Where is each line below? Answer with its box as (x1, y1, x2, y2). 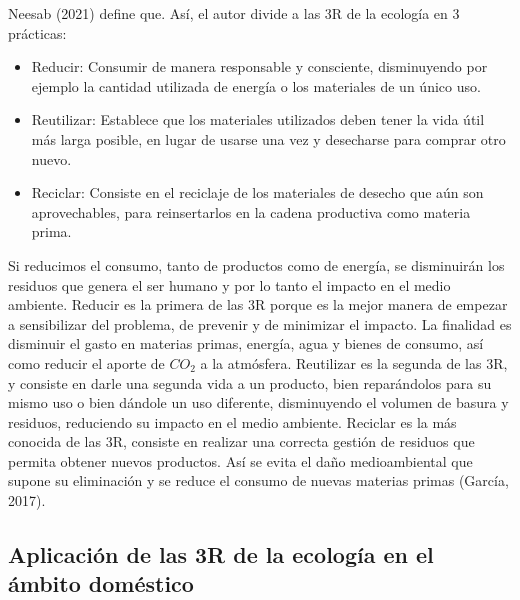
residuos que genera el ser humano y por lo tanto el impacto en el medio (8, 274, 451, 295)
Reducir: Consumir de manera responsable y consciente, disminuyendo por (31, 56, 488, 77)
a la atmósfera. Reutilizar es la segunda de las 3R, (200, 352, 508, 373)
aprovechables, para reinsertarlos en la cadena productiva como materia (31, 201, 471, 222)
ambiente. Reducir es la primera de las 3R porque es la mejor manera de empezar (8, 294, 508, 315)
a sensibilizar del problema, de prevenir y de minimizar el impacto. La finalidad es (8, 313, 512, 334)
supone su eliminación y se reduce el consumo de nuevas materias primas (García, (8, 470, 509, 491)
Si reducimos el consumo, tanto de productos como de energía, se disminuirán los (8, 254, 505, 275)
